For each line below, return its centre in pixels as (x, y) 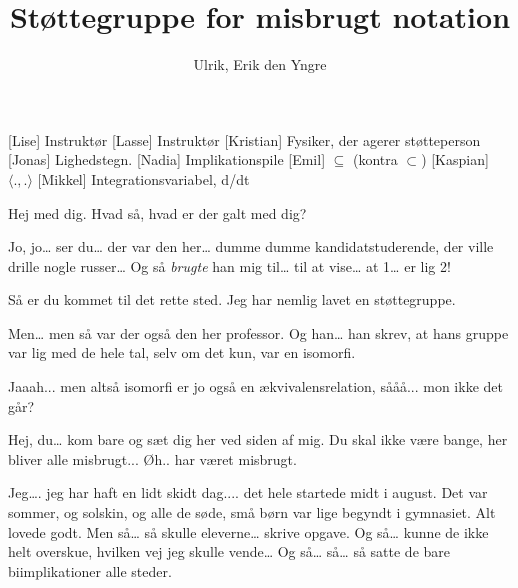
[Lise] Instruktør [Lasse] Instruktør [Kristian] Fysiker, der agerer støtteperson (244, 139)
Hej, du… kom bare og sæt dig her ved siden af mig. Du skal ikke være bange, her (258, 439)
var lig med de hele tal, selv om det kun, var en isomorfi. (182, 352)
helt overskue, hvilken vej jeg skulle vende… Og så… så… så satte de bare (229, 551)
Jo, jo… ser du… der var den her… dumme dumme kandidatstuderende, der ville (251, 246)
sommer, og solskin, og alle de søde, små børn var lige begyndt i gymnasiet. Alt (252, 512)
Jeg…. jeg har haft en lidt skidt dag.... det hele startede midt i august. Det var (248, 492)
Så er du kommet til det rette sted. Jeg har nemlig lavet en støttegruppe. (232, 299)
